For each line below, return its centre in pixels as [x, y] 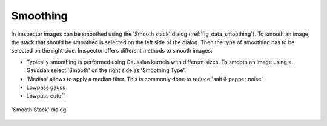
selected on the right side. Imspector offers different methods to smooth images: [112, 51]
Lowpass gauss [46, 87]
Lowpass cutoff [46, 96]
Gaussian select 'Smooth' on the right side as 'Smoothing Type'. [106, 70]
